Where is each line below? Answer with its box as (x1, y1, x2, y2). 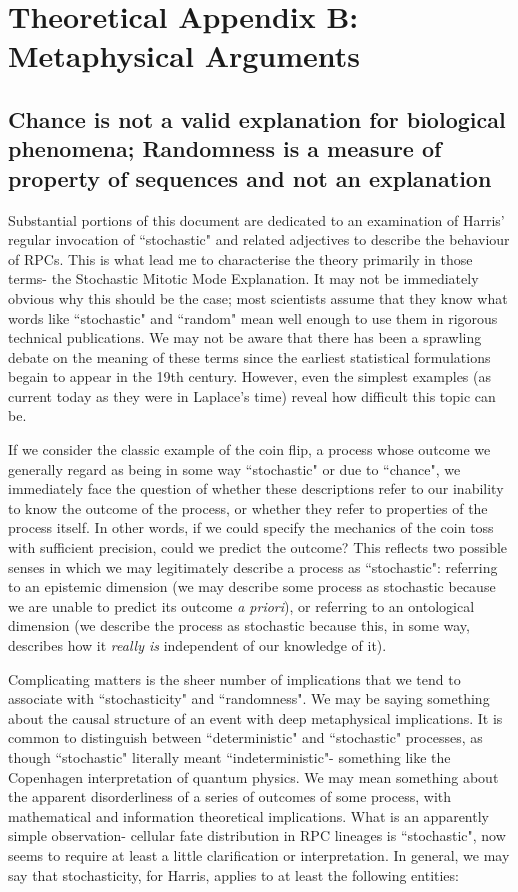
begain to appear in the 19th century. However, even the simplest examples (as (8, 366, 491, 387)
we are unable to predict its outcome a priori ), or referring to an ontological (8, 595, 475, 616)
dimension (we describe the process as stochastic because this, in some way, (8, 615, 470, 636)
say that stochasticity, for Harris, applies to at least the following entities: (8, 864, 459, 885)
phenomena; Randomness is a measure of (8, 133, 442, 164)
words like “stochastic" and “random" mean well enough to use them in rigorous (8, 307, 498, 328)
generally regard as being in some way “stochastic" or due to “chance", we (8, 458, 461, 479)
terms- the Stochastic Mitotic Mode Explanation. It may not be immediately (8, 268, 479, 289)
